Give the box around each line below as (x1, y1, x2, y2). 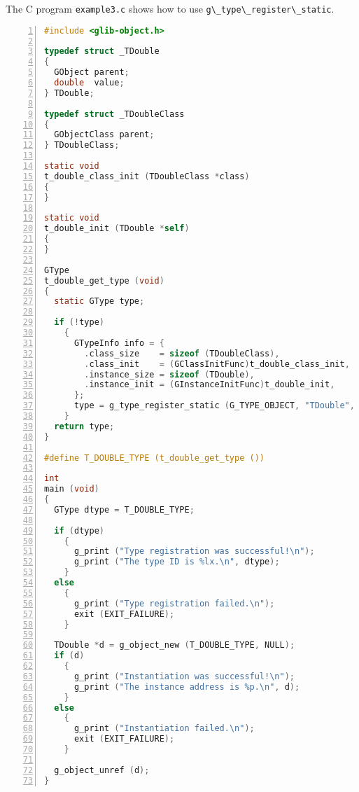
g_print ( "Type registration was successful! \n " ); (73, 546, 315, 557)
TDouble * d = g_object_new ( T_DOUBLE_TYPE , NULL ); (54, 640, 295, 651)
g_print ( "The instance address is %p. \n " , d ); (73, 681, 300, 692)
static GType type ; (54, 296, 145, 307)
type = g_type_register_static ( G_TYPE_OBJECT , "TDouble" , (73, 401, 355, 411)
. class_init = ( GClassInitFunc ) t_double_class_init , (84, 359, 350, 369)
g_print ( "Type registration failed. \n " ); (73, 598, 275, 609)
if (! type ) (54, 317, 104, 328)
